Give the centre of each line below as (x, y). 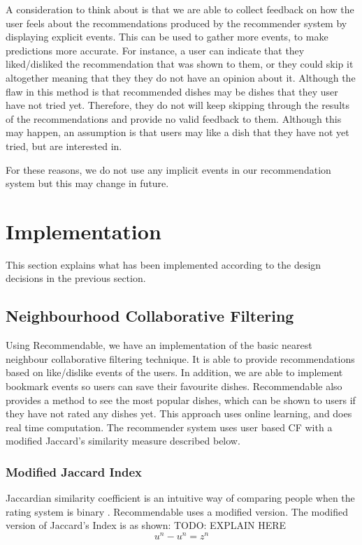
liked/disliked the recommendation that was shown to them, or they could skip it (180, 64)
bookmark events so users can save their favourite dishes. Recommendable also (174, 386)
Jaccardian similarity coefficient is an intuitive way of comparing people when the (180, 498)
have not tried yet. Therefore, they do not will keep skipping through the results (178, 105)
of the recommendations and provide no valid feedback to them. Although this (174, 118)
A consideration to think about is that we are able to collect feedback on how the (180, 9)
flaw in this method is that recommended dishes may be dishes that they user (172, 91)
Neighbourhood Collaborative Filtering (150, 316)
